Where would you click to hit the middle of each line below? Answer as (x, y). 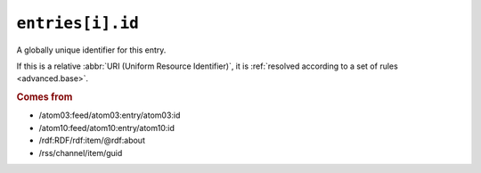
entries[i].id (78, 23)
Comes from (45, 97)
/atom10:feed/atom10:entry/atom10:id (107, 128)
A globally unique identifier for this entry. (91, 50)
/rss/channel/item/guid (81, 152)
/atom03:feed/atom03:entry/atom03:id (110, 115)
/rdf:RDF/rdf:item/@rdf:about (92, 140)
